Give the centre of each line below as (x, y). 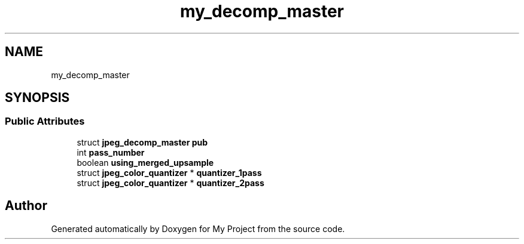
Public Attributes (45, 121)
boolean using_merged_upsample (145, 162)
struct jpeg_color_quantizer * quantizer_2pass (170, 183)
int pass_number (111, 152)
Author (26, 206)
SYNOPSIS (37, 98)
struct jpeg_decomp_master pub (142, 142)
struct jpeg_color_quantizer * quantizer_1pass (169, 172)
